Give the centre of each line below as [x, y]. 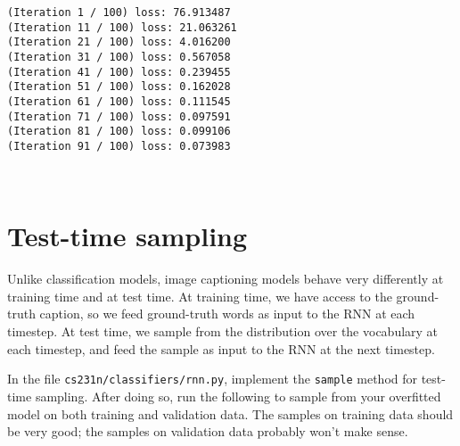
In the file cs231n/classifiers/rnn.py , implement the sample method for [212, 379]
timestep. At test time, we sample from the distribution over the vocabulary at [223, 331]
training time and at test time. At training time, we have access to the [200, 296]
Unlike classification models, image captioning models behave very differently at [226, 279]
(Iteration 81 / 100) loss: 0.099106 [119, 132]
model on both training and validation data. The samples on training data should [230, 413]
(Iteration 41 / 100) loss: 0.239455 [119, 72]
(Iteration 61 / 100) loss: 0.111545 [119, 101]
